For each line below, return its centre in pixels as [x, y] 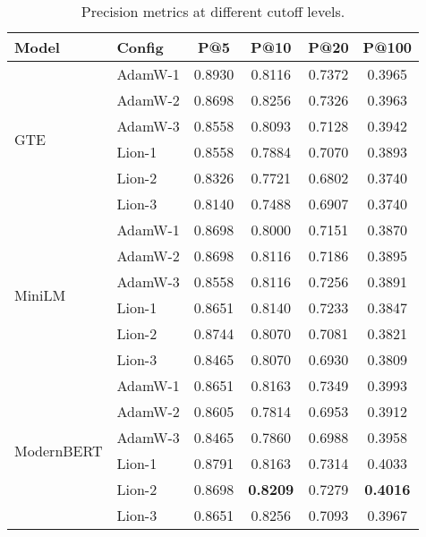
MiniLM [40, 294]
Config [140, 47]
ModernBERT [59, 450]
